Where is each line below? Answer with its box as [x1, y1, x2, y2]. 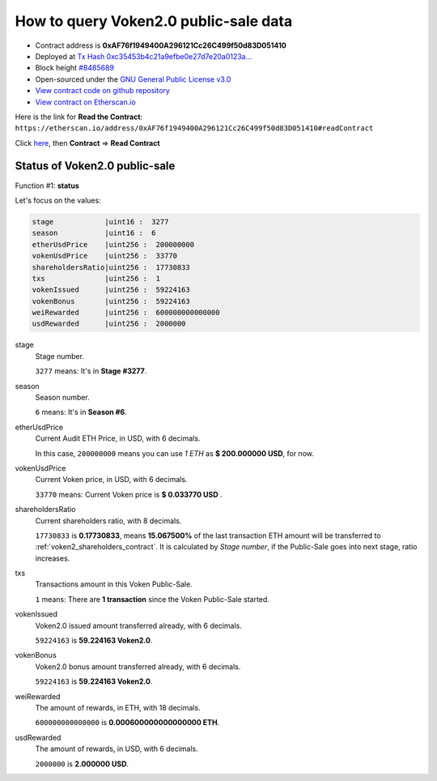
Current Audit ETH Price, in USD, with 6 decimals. [35, 433, 201, 443]
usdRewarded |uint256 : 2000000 [32, 319, 186, 328]
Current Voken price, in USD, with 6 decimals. [35, 475, 188, 484]
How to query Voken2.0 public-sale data [15, 12, 293, 30]
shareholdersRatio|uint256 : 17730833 [32, 262, 190, 271]
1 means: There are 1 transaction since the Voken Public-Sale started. [35, 594, 270, 604]
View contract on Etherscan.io [35, 97, 137, 107]
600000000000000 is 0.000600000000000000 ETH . [35, 718, 220, 728]
